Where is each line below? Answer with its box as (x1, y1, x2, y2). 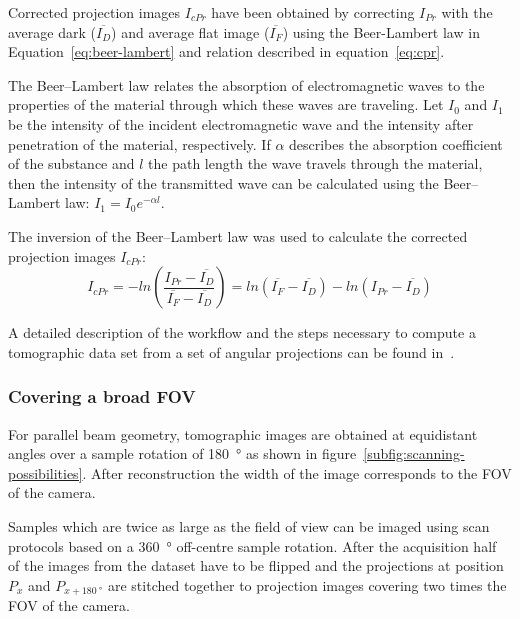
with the (441, 2, 493, 22)
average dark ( (8, 21, 96, 42)
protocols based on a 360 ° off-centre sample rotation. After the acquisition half (8, 535, 497, 556)
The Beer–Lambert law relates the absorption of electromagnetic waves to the (8, 74, 485, 95)
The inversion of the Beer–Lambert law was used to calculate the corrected (8, 225, 468, 246)
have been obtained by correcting (211, 2, 415, 22)
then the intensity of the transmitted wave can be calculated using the (8, 172, 439, 193)
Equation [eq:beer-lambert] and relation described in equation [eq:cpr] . (8, 41, 445, 62)
